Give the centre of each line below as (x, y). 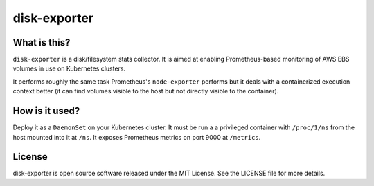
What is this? (42, 43)
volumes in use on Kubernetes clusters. (69, 68)
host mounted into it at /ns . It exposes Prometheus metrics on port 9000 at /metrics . (137, 137)
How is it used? (46, 111)
